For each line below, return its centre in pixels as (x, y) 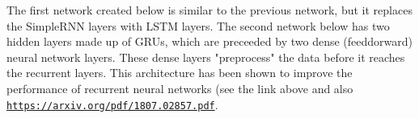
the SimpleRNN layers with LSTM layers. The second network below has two (198, 25)
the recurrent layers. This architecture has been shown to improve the (180, 73)
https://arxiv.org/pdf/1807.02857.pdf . (112, 104)
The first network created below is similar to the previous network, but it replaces (209, 10)
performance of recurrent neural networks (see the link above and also (180, 88)
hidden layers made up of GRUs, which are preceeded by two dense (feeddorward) (209, 41)
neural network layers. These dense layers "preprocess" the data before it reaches (206, 57)
